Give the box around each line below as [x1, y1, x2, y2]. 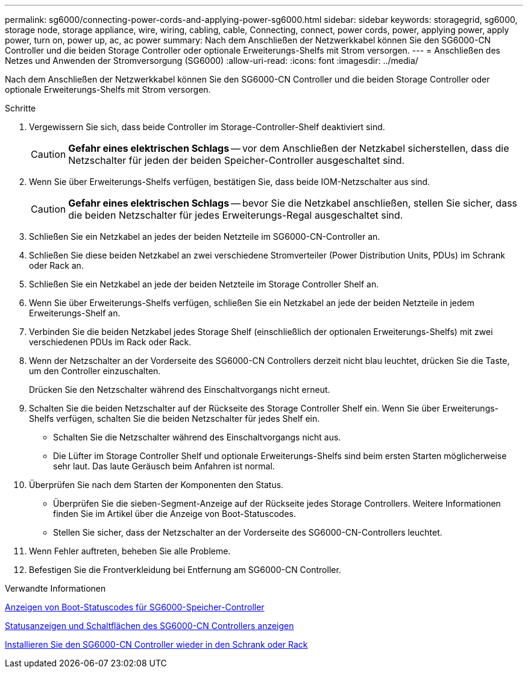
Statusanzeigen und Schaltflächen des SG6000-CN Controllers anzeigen [5, 621, 294, 631]
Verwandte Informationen [5, 583, 106, 593]
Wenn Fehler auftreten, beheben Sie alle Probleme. [29, 546, 231, 556]
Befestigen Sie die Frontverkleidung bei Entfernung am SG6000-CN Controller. [29, 565, 341, 575]
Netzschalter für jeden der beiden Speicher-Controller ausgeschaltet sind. [68, 154, 405, 166]
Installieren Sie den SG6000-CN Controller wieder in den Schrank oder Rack [5, 639, 308, 650]
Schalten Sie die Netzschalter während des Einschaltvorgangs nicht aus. [53, 432, 341, 442]
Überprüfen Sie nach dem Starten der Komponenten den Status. [29, 480, 284, 490]
